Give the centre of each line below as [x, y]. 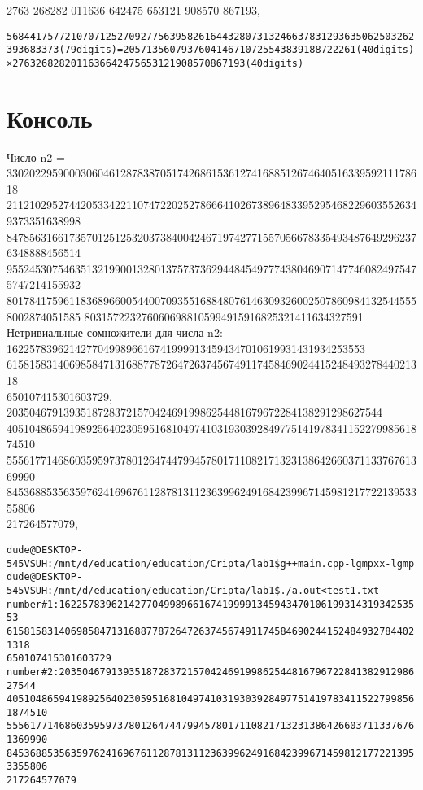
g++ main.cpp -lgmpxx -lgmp [347, 563]
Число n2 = [36, 157]
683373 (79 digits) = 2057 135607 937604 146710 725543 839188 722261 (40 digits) [219, 50]
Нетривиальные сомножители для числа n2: [115, 332]
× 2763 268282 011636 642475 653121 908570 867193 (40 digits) [155, 63]
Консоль [50, 118]
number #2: [33, 672]
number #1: [33, 604]
